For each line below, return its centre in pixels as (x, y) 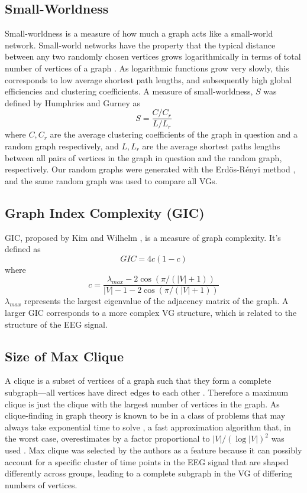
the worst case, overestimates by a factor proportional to (107, 438)
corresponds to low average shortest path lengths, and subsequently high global (148, 79)
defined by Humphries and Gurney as (73, 102)
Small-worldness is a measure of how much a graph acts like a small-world (139, 33)
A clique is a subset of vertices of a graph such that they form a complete (138, 381)
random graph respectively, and (62, 146)
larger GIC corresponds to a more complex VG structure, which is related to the (151, 313)
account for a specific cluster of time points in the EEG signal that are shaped (147, 461)
